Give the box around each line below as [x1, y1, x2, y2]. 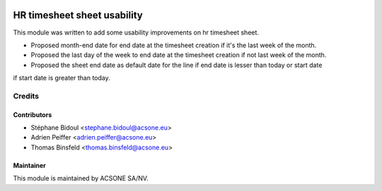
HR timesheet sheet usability [13, 9, 143, 21]
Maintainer [13, 161, 46, 169]
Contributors [13, 110, 52, 119]
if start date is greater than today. [13, 74, 110, 82]
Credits [13, 91, 39, 101]
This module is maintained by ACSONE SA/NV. [13, 174, 149, 183]
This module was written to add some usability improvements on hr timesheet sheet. [13, 28, 260, 37]
